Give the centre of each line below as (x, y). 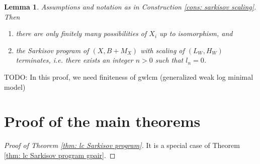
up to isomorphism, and (196, 33)
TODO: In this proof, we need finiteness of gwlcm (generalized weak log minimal (129, 76)
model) (15, 87)
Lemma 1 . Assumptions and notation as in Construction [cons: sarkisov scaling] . (130, 7)
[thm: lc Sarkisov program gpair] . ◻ (60, 155)
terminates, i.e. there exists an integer (74, 60)
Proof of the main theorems (102, 121)
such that (169, 60)
